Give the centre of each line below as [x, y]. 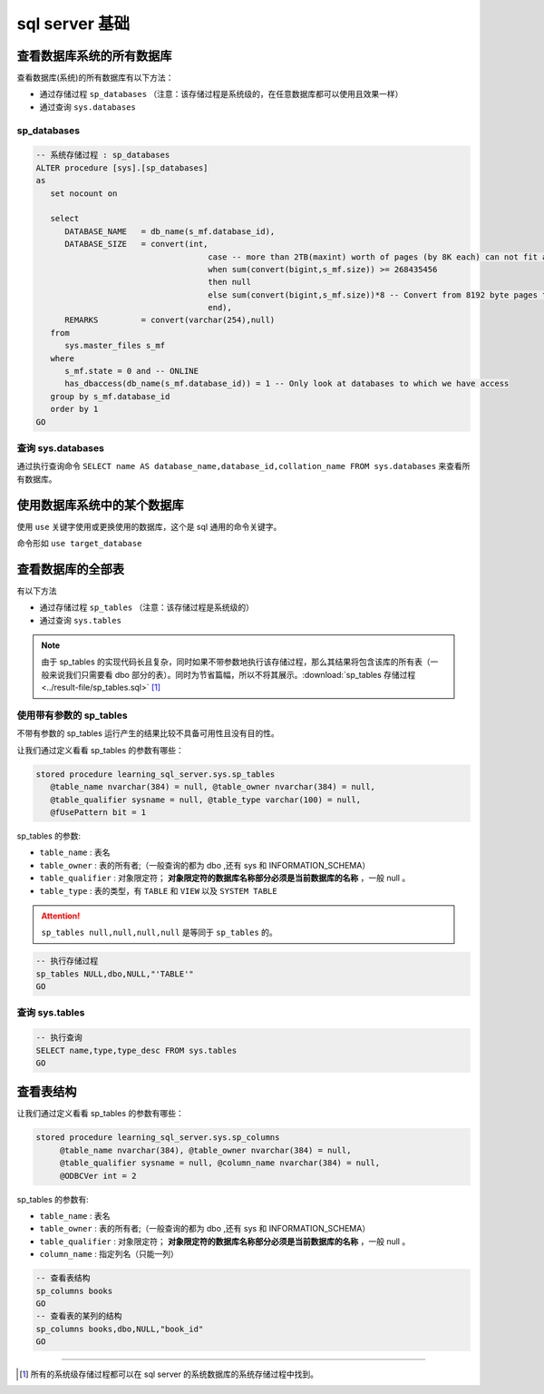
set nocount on [84, 193]
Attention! [61, 916]
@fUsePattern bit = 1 [98, 812]
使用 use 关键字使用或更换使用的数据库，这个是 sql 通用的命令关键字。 [149, 526]
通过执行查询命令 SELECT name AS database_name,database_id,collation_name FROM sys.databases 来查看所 [243, 466]
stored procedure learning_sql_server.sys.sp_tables [155, 774]
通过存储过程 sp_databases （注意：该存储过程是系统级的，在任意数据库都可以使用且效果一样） [221, 94]
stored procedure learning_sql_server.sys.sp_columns [158, 1138]
